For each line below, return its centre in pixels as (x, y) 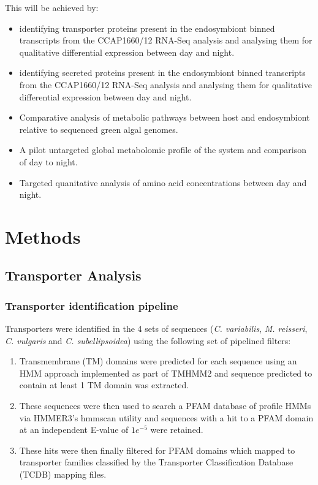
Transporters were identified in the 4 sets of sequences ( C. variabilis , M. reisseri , (156, 329)
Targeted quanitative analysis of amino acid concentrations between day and (163, 182)
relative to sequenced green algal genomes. (99, 129)
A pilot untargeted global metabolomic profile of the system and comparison (163, 150)
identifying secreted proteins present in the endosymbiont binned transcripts (162, 73)
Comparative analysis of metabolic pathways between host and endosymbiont (165, 117)
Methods (43, 236)
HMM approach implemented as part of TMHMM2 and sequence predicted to (166, 373)
